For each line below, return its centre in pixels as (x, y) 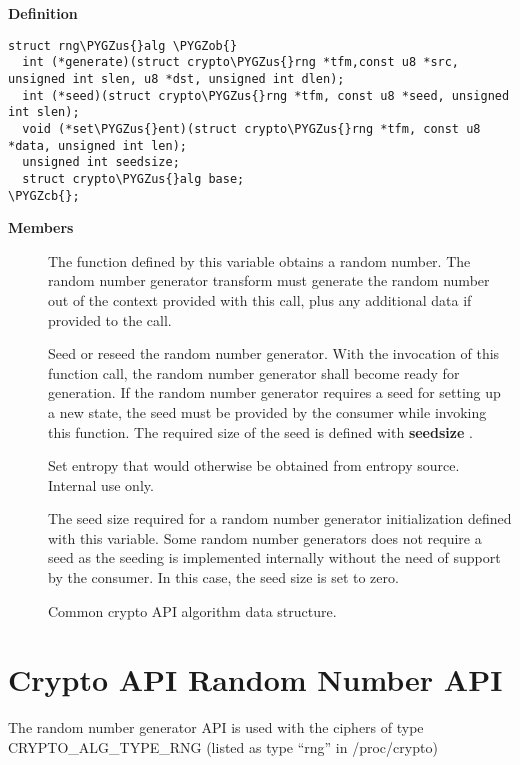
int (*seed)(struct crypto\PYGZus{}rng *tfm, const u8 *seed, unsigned (266, 95)
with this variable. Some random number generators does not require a (265, 537)
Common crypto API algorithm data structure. (192, 610)
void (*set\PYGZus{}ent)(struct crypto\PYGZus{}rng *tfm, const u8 (251, 128)
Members (41, 227)
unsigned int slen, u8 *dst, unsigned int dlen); (176, 78)
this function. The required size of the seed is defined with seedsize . (260, 431)
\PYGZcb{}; (44, 195)
